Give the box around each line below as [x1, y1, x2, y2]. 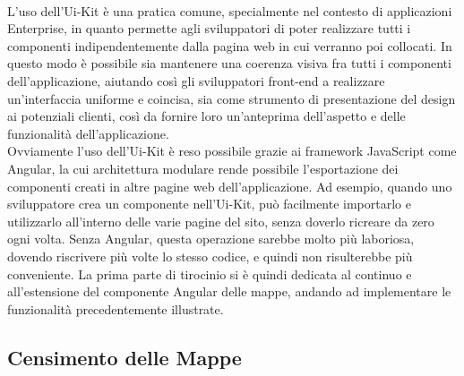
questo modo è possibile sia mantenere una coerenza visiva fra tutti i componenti [7, 54, 451, 73]
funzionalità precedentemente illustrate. [7, 299, 224, 318]
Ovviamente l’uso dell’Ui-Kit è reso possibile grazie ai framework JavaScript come [7, 141, 457, 160]
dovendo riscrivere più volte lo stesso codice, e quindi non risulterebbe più [7, 246, 413, 265]
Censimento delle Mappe [7, 343, 242, 371]
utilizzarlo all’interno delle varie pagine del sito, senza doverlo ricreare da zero [7, 211, 434, 230]
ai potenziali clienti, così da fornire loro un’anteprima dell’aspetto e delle [7, 107, 406, 125]
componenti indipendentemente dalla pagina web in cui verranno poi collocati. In [7, 36, 452, 55]
